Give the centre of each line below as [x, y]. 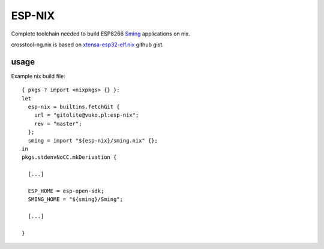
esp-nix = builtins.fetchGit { [74, 107]
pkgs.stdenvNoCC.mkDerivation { [69, 157]
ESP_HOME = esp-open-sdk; [66, 191]
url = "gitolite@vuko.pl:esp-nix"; [86, 115]
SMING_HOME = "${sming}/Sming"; [75, 199]
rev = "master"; [58, 124]
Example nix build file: [38, 76]
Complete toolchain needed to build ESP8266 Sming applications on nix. [100, 34]
